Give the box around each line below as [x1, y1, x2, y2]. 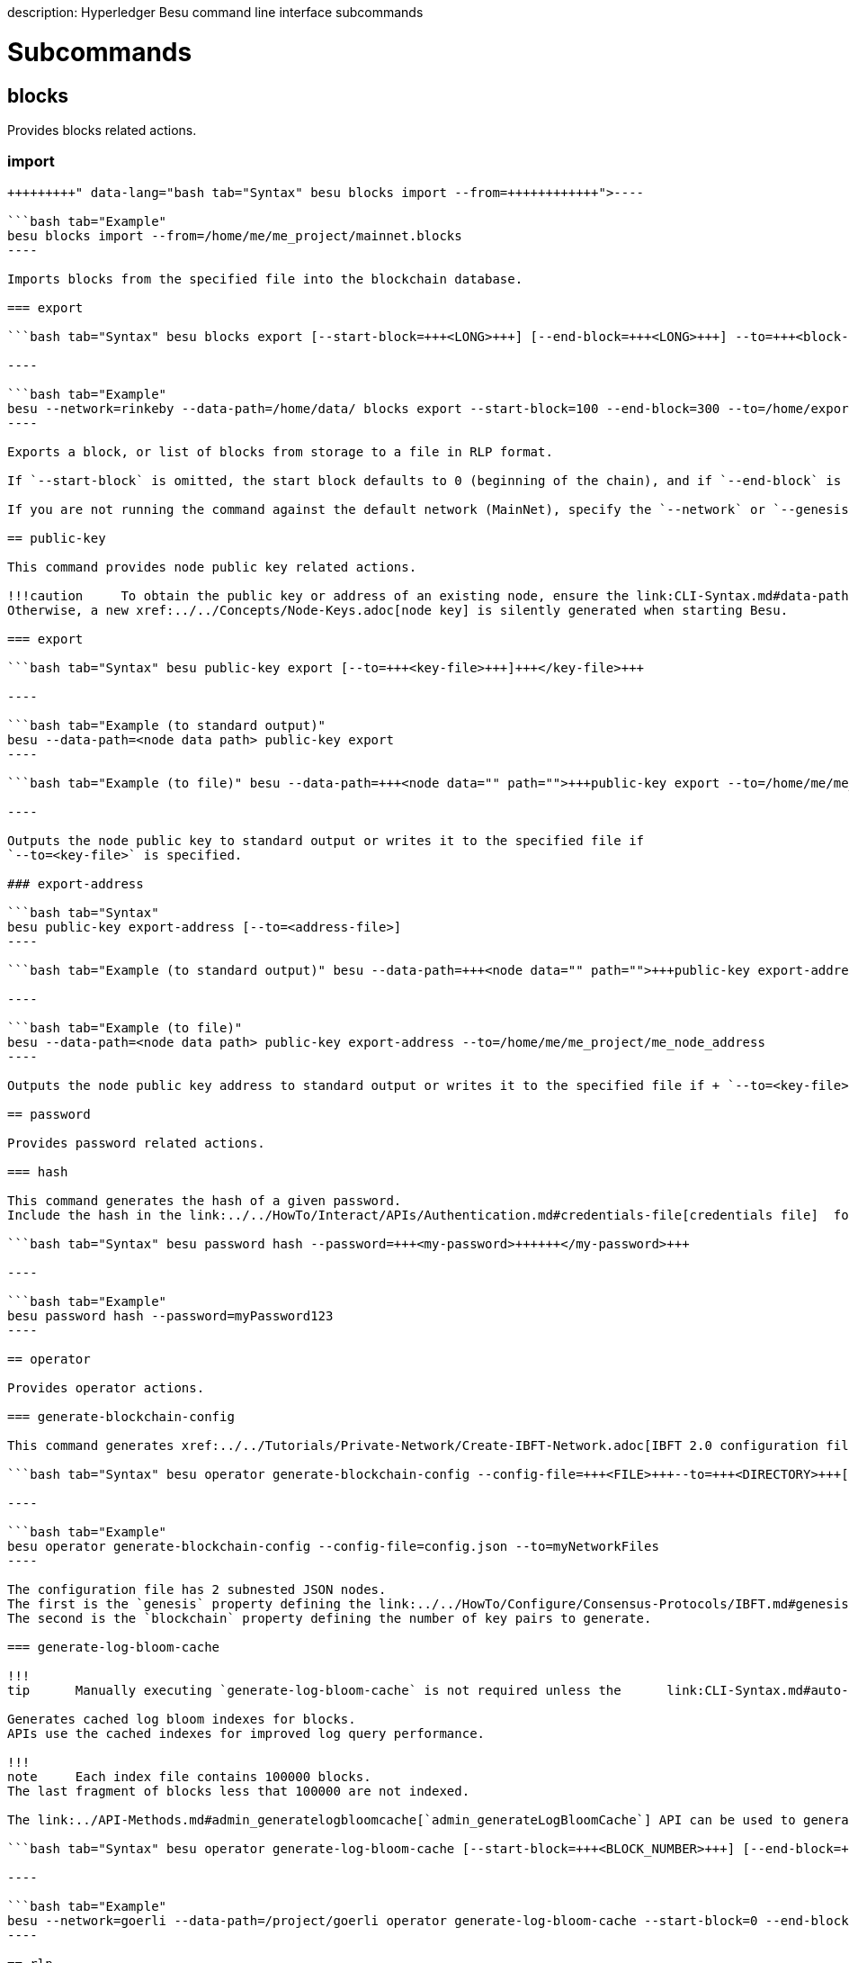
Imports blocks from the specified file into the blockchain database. [7, 271, 523, 286]
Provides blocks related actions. [7, 122, 197, 138]
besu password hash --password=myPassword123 [7, 1308, 334, 1323]
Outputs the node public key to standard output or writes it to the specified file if [7, 833, 645, 848]
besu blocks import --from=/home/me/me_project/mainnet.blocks [7, 228, 462, 243]
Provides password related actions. [7, 1135, 265, 1150]
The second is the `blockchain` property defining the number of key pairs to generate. [7, 1610, 652, 1625]
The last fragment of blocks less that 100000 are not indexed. [7, 1783, 470, 1798]
